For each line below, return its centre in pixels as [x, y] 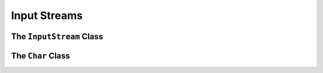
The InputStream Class [57, 36]
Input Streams [47, 15]
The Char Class [41, 55]
